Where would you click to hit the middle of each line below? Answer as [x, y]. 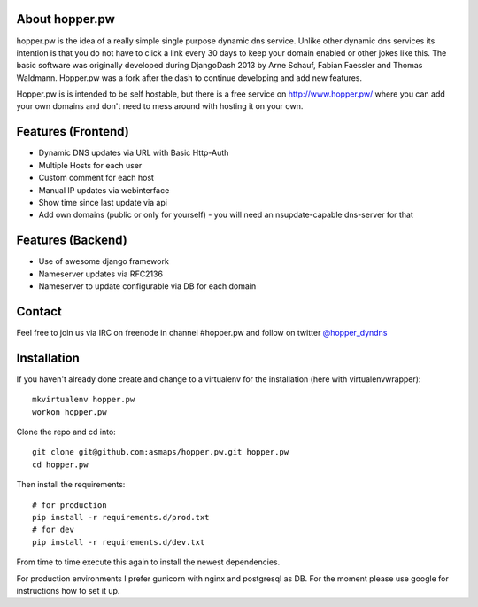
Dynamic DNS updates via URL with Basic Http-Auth [134, 153]
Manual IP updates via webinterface [104, 190]
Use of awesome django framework [104, 261]
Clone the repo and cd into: [66, 432]
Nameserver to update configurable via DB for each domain [147, 286]
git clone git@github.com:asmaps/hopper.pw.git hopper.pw [161, 452]
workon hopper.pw [69, 412]
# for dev [53, 530]
